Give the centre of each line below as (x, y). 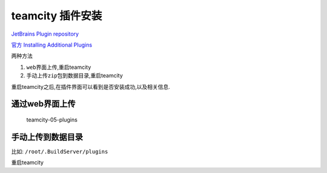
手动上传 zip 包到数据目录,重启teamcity (75, 76)
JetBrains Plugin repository (45, 34)
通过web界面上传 (43, 104)
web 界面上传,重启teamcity (59, 67)
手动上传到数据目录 (47, 137)
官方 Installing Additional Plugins (52, 45)
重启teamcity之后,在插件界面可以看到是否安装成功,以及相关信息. (91, 86)
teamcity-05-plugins (52, 119)
